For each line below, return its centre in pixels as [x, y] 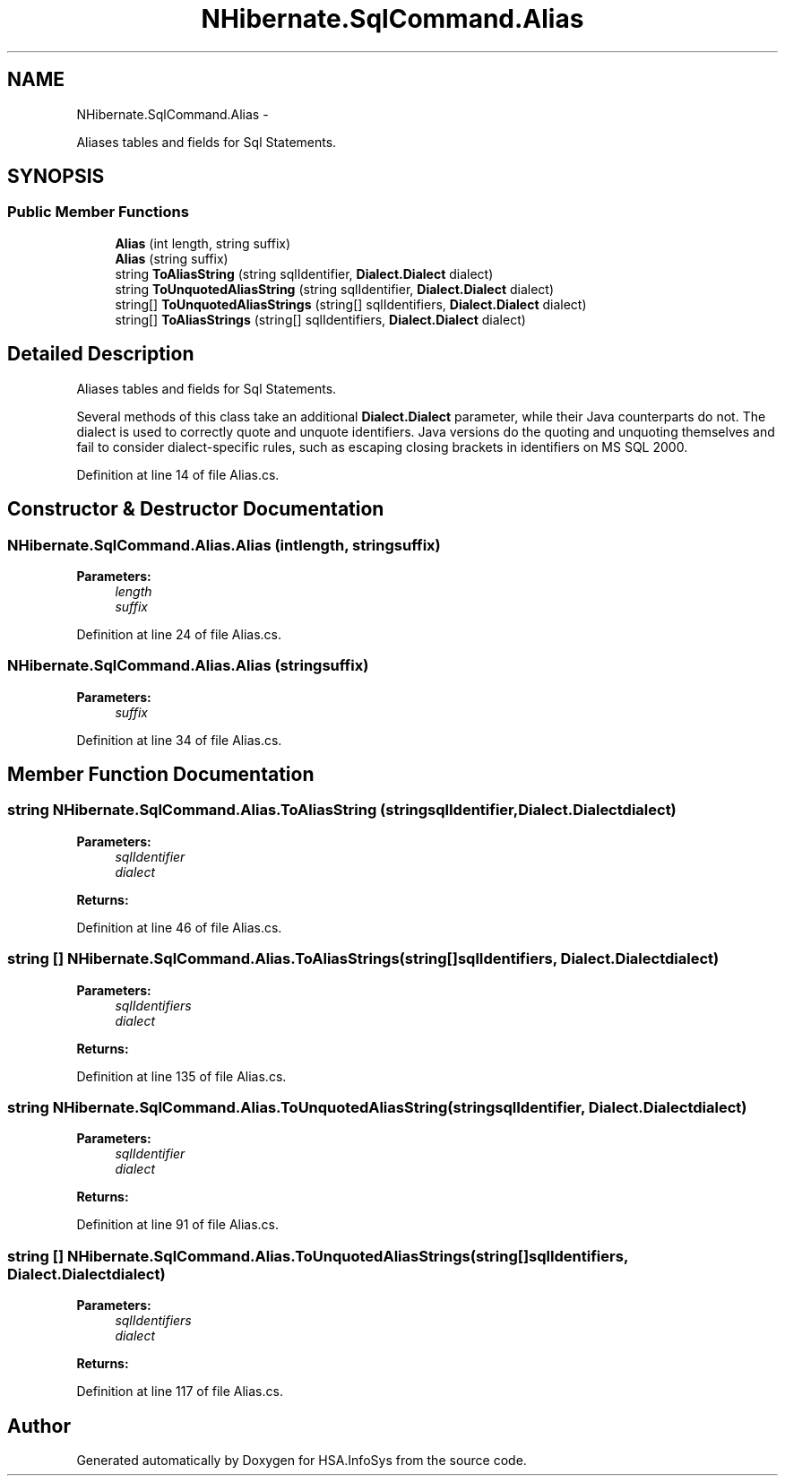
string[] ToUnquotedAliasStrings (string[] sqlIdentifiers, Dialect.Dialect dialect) [351, 304]
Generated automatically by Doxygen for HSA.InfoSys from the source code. [302, 1460]
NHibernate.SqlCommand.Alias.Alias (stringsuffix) [188, 666]
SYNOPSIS [56, 177]
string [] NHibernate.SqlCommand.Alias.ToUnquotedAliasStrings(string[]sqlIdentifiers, [318, 1256]
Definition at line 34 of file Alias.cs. [179, 740]
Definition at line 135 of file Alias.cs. [181, 1076]
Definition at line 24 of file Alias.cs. [179, 634]
